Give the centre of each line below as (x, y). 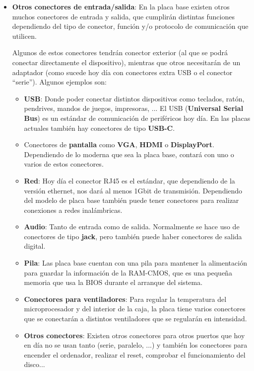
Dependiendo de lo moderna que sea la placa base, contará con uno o (129, 154)
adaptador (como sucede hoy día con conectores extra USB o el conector (122, 72)
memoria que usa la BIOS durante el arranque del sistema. (113, 282)
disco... (34, 364)
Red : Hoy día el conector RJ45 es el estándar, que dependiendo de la (129, 180)
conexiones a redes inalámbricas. (73, 210)
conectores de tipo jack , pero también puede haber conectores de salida (133, 236)
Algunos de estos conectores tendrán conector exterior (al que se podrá (120, 52)
